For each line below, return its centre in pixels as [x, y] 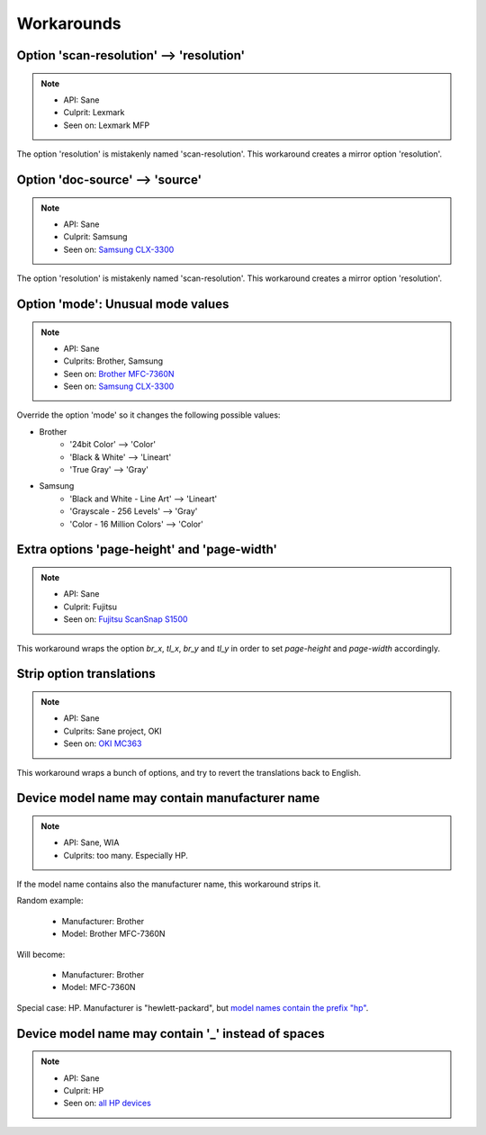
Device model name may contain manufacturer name [168, 798]
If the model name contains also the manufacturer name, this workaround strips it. [169, 884]
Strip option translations [86, 674]
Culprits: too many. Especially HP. [126, 855]
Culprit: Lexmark [94, 113]
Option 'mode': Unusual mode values [123, 304]
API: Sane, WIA [91, 842]
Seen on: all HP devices [108, 1103]
